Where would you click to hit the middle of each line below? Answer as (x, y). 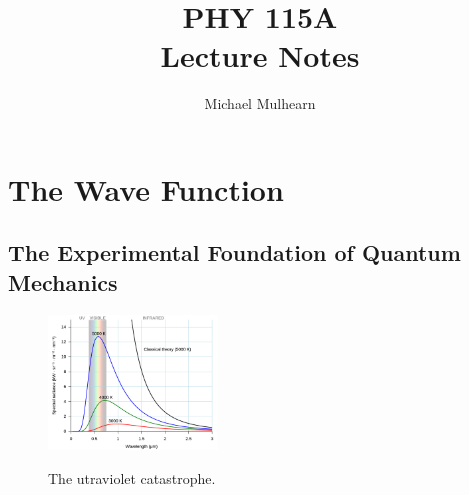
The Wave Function (146, 188)
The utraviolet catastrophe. (132, 477)
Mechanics (63, 281)
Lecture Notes (260, 55)
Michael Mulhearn (260, 103)
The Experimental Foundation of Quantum (234, 252)
